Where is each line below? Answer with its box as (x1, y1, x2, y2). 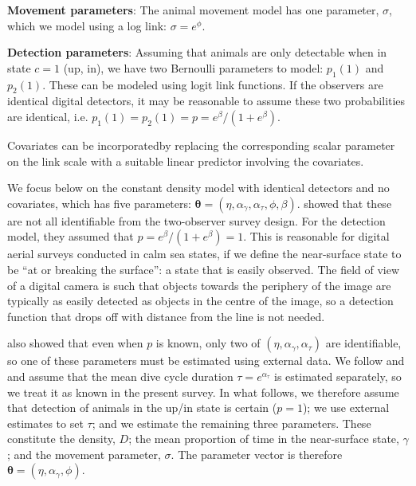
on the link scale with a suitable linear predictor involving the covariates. (7, 152, 364, 169)
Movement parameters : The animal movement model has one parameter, (7, 2, 379, 18)
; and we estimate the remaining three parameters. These (92, 414, 371, 431)
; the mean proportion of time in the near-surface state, (128, 430, 399, 447)
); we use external (302, 399, 390, 416)
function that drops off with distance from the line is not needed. (7, 308, 325, 324)
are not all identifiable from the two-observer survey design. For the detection (7, 212, 386, 229)
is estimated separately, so (273, 367, 402, 384)
